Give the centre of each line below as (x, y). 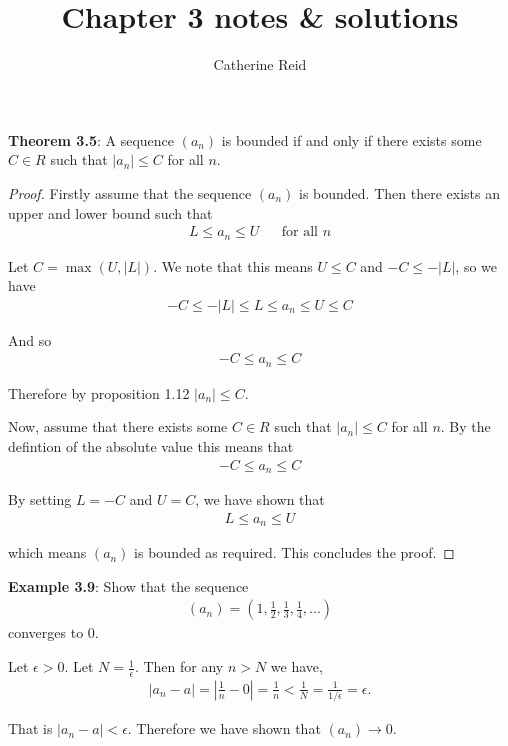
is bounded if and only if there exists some (351, 139)
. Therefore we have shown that (224, 728)
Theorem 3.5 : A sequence (91, 139)
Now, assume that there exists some (118, 426)
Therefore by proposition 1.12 (99, 392)
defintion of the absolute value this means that (151, 446)
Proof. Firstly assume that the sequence (130, 192)
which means (47, 552)
